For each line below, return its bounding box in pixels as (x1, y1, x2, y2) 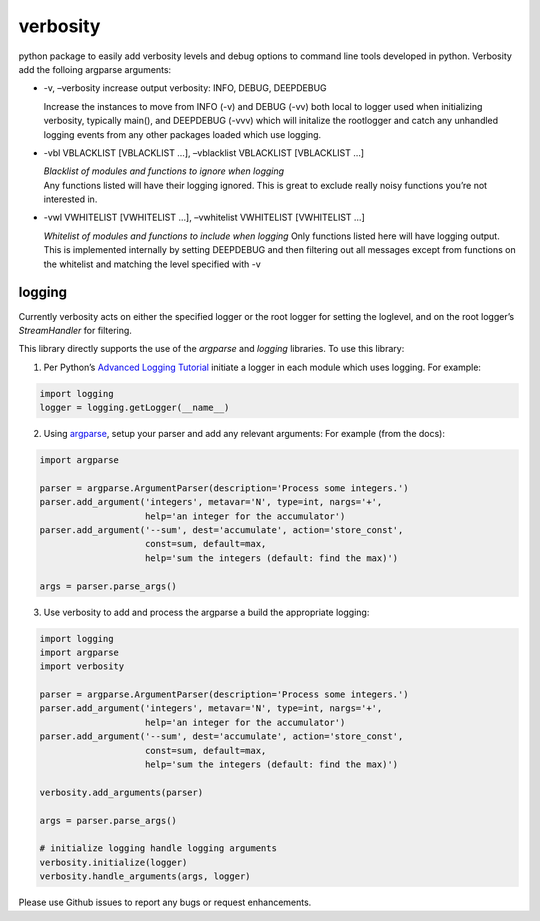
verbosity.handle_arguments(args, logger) (39, 871, 251, 882)
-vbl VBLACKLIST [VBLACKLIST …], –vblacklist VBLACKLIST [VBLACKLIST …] (43, 146, 365, 159)
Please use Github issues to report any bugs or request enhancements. (18, 896, 312, 909)
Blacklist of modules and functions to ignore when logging (43, 165, 285, 177)
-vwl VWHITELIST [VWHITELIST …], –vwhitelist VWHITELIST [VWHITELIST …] (43, 211, 365, 224)
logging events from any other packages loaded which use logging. (43, 128, 322, 140)
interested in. (43, 193, 98, 205)
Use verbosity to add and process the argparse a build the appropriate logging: (43, 606, 370, 618)
